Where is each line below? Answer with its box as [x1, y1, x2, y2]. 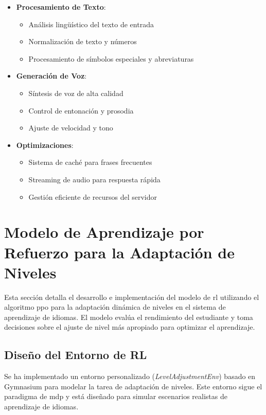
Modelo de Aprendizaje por [4, 221, 204, 242]
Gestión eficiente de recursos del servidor [28, 191, 157, 202]
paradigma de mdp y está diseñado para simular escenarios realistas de [4, 391, 227, 402]
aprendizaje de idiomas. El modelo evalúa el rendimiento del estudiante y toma [4, 311, 253, 322]
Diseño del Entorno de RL [4, 347, 147, 363]
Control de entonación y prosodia [28, 105, 134, 116]
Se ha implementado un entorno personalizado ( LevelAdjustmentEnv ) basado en [4, 371, 256, 382]
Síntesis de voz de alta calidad [28, 87, 123, 98]
